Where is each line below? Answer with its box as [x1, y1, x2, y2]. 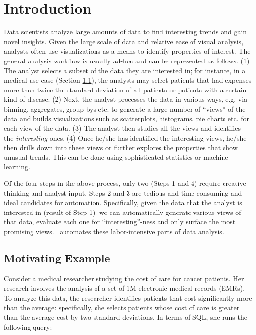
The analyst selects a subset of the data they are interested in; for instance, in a [4, 65, 246, 75]
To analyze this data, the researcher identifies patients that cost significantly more [4, 292, 252, 303]
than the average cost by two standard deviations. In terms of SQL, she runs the [4, 312, 247, 322]
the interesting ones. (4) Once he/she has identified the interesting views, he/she [4, 132, 247, 143]
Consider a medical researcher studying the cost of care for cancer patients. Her [4, 273, 244, 283]
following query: [4, 321, 52, 332]
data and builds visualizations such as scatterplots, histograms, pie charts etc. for [4, 113, 249, 123]
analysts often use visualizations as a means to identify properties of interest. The [4, 46, 251, 56]
